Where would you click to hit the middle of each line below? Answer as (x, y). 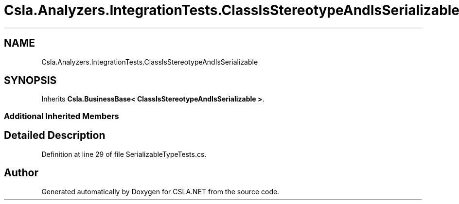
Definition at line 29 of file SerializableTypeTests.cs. (124, 154)
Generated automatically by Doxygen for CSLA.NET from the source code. (160, 191)
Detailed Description (55, 136)
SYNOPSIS (30, 81)
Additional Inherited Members (62, 116)
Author (21, 173)
